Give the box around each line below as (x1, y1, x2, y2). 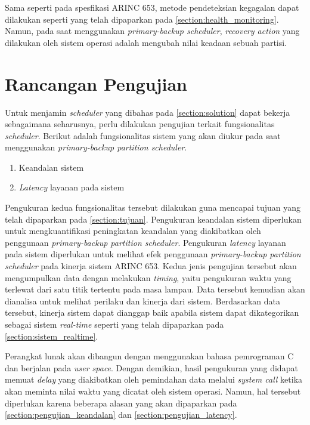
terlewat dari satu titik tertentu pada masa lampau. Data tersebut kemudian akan (5, 283, 305, 295)
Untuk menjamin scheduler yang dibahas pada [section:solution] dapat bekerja (5, 106, 290, 118)
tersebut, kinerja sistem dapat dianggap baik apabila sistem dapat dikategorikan (5, 306, 299, 319)
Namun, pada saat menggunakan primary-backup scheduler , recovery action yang (5, 24, 300, 37)
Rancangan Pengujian (5, 71, 187, 96)
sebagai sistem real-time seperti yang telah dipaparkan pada (5, 318, 224, 330)
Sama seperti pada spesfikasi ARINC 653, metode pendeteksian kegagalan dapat (5, 1, 299, 13)
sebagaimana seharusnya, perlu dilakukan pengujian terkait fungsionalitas (5, 118, 275, 130)
